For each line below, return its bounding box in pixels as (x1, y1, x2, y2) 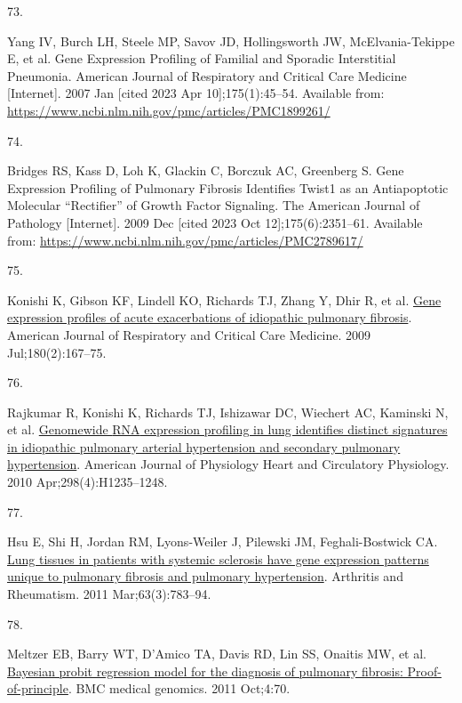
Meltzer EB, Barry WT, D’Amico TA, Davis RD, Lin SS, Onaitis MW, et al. (7, 644, 426, 663)
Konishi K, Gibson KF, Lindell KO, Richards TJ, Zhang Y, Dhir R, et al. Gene (7, 290, 442, 309)
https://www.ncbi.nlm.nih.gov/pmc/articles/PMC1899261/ (7, 101, 331, 119)
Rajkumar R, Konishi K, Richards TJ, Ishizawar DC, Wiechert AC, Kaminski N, (7, 402, 449, 421)
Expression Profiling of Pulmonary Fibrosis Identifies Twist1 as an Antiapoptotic (7, 178, 449, 197)
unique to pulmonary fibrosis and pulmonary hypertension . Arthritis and (7, 567, 403, 586)
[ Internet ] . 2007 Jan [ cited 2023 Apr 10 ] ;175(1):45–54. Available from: (7, 84, 385, 102)
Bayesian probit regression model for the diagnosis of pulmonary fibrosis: (7, 661, 403, 680)
